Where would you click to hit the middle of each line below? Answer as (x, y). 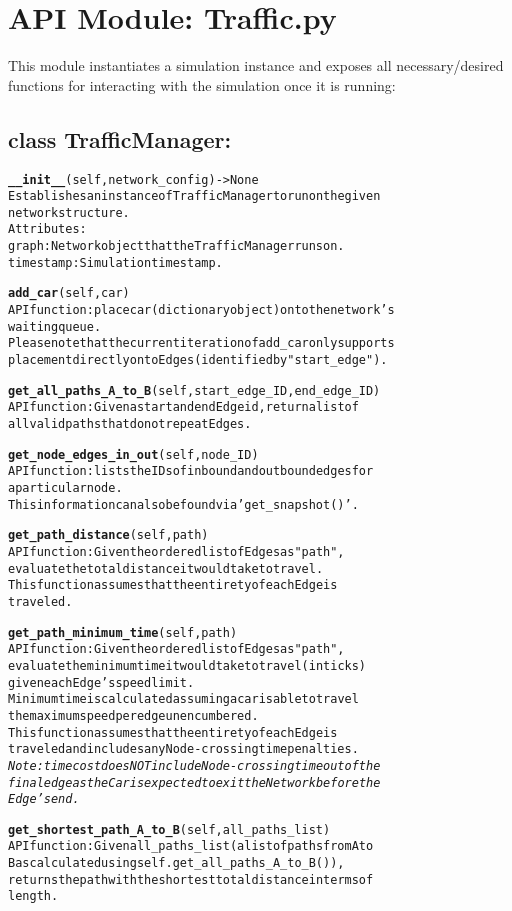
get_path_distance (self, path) (108, 535)
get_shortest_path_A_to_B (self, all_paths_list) (169, 829)
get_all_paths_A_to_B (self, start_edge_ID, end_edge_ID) (194, 390)
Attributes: (47, 229)
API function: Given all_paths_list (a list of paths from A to (191, 846)
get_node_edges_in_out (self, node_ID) (133, 454)
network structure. (69, 212)
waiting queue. (55, 326)
